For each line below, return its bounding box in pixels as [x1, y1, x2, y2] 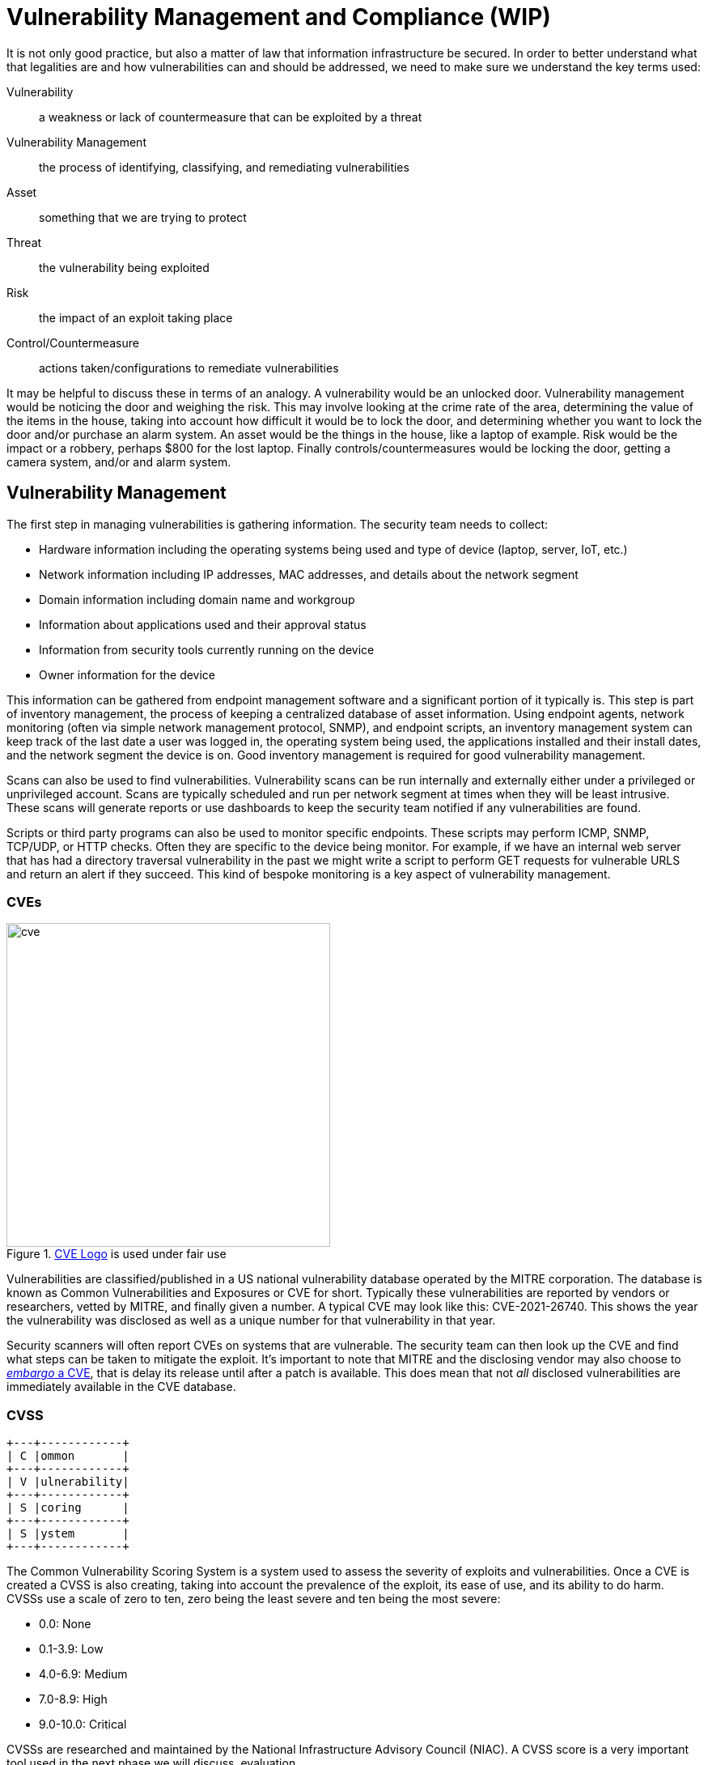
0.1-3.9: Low [39, 1642, 104, 1657]
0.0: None [39, 1617, 91, 1631]
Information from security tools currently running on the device [39, 642, 375, 657]
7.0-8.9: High [39, 1692, 108, 1707]
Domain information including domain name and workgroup [39, 592, 355, 606]
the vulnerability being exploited [39, 260, 210, 274]
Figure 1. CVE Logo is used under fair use [6, 1247, 227, 1261]
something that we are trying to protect [39, 210, 247, 224]
